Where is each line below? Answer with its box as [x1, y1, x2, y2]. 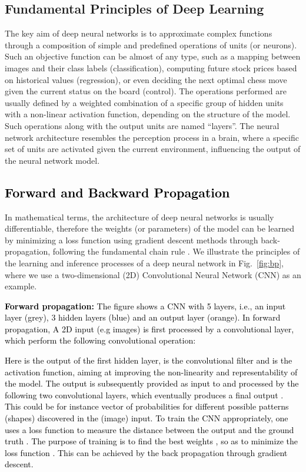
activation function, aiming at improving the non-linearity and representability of [5, 365, 298, 378]
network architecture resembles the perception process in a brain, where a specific [5, 131, 299, 143]
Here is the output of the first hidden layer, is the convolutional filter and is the [5, 354, 292, 367]
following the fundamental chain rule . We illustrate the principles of [52, 245, 300, 258]
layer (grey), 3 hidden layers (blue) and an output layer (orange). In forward [5, 311, 281, 324]
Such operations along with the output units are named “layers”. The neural [5, 119, 280, 131]
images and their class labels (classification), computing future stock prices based [5, 61, 297, 74]
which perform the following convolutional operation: [5, 334, 196, 346]
